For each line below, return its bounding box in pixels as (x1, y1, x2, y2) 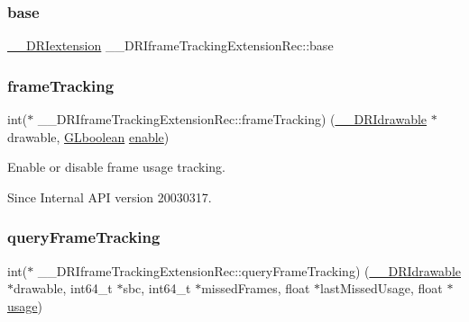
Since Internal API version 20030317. (7, 187, 212, 206)
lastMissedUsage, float (320, 279, 443, 298)
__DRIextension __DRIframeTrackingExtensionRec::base (7, 36, 334, 55)
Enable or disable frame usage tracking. (7, 157, 225, 176)
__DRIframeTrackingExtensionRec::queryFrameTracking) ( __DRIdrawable (37, 261, 462, 280)
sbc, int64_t (123, 279, 191, 298)
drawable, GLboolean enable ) (7, 127, 170, 146)
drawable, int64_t (14, 279, 113, 298)
